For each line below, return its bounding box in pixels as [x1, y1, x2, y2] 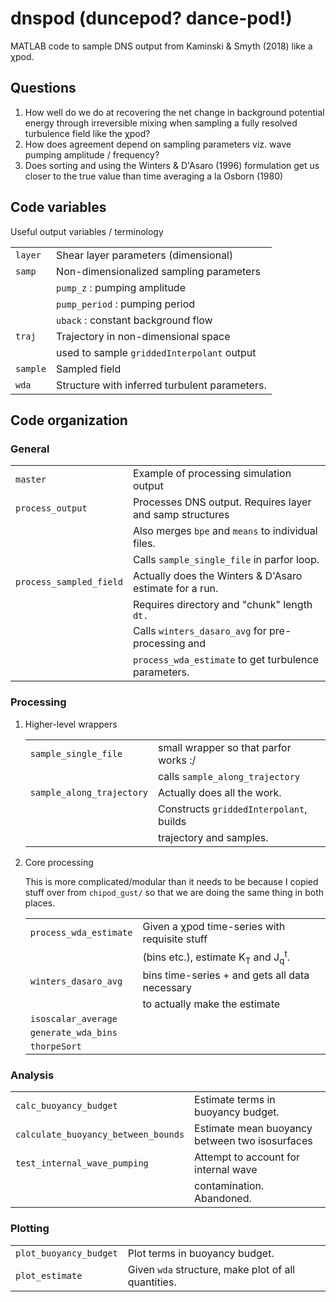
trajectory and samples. [158, 830, 269, 844]
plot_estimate [15, 1270, 83, 1281]
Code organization [10, 412, 128, 429]
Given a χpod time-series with [142, 919, 286, 933]
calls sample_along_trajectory [158, 769, 301, 783]
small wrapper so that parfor [158, 740, 292, 754]
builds [158, 814, 187, 828]
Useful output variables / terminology [10, 225, 164, 237]
